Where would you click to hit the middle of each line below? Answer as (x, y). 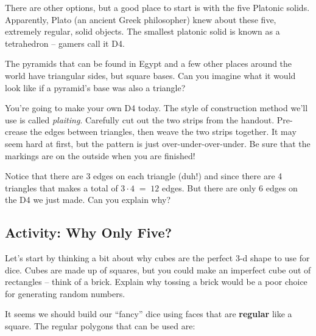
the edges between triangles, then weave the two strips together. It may (163, 132)
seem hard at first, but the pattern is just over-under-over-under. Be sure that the (158, 143)
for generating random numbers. (65, 293)
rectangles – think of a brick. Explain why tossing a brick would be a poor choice (156, 282)
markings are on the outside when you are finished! (100, 155)
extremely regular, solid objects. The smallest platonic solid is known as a (142, 31)
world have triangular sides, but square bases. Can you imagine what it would (150, 75)
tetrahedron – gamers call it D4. (65, 43)
